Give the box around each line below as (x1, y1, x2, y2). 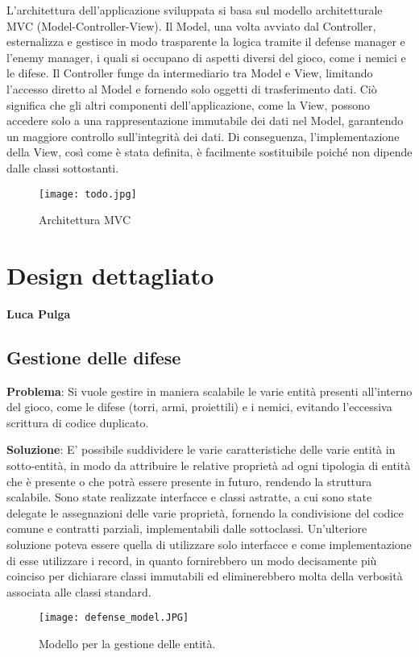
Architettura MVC (39, 211, 131, 228)
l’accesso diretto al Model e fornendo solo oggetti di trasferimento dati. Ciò (6, 80, 377, 97)
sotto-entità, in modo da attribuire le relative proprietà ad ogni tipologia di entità (6, 457, 411, 474)
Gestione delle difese (6, 344, 181, 369)
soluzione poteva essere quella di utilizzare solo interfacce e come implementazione (6, 536, 412, 553)
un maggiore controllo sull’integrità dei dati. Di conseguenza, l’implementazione (6, 127, 400, 144)
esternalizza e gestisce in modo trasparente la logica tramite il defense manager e (6, 33, 405, 50)
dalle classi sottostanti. (6, 159, 119, 176)
